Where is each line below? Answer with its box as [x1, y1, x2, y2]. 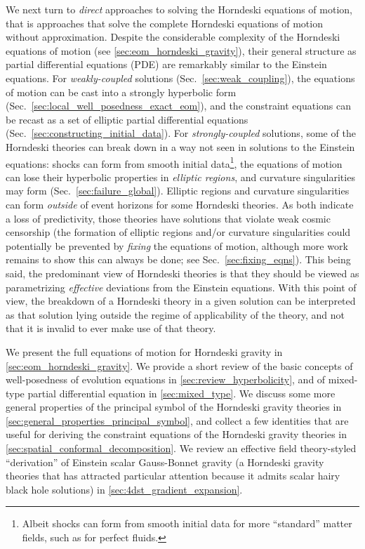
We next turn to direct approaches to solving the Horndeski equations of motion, [6, 2, 352, 16]
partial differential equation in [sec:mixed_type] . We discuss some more [27, 385, 336, 400]
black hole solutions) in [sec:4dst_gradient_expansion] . [6, 482, 243, 496]
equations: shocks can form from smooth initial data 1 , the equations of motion [6, 154, 343, 171]
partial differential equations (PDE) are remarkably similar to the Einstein [6, 57, 327, 72]
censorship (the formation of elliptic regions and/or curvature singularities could [6, 225, 351, 239]
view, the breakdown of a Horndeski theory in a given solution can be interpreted [6, 293, 356, 308]
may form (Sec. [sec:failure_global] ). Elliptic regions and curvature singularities [6, 183, 350, 198]
